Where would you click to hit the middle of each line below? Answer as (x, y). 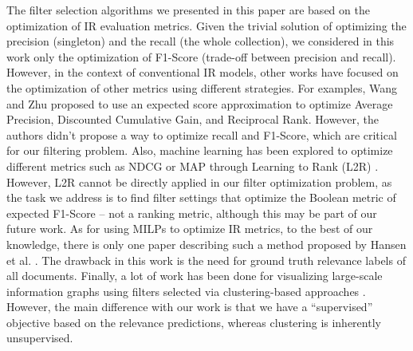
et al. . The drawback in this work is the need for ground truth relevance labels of (206, 260)
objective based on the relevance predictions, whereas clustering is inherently (194, 322)
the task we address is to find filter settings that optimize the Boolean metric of (201, 197)
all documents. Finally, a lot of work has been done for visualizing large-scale (195, 276)
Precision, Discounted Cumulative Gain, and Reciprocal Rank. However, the (193, 119)
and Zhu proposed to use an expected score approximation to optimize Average (200, 103)
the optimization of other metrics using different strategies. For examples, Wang (202, 87)
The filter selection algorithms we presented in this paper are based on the (188, 10)
